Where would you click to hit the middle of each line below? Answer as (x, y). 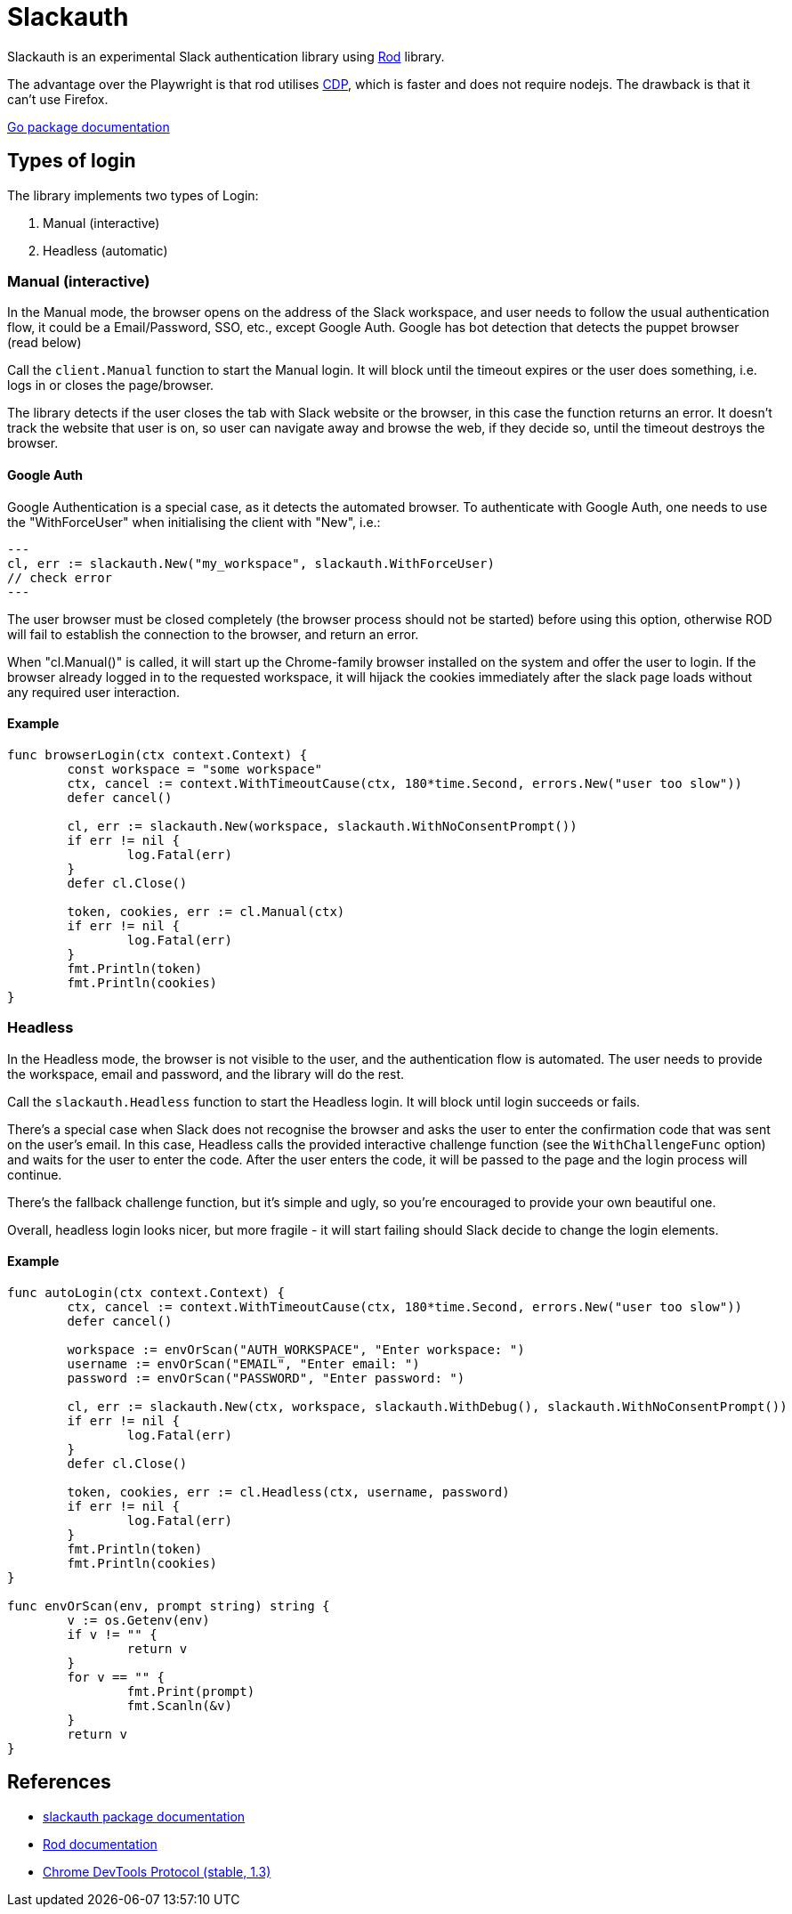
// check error (60, 577)
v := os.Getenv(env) (138, 1620)
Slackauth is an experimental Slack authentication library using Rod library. (226, 56)
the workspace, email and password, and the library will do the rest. (206, 1074)
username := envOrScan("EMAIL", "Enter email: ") (243, 1363)
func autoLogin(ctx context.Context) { (146, 1292)
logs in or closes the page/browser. (111, 385)
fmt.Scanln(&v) (179, 1705)
